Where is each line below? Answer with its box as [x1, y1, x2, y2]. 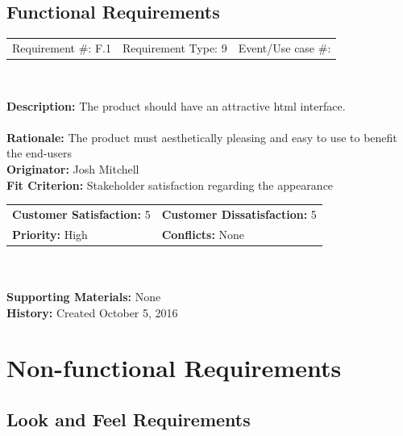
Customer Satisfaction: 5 [12, 205, 151, 222]
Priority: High [12, 225, 88, 242]
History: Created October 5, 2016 [6, 304, 178, 321]
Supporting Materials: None [6, 288, 161, 305]
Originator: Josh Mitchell [6, 161, 139, 178]
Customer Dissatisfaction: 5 [161, 205, 317, 222]
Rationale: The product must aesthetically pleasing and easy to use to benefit [6, 128, 397, 145]
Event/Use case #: [238, 39, 331, 56]
